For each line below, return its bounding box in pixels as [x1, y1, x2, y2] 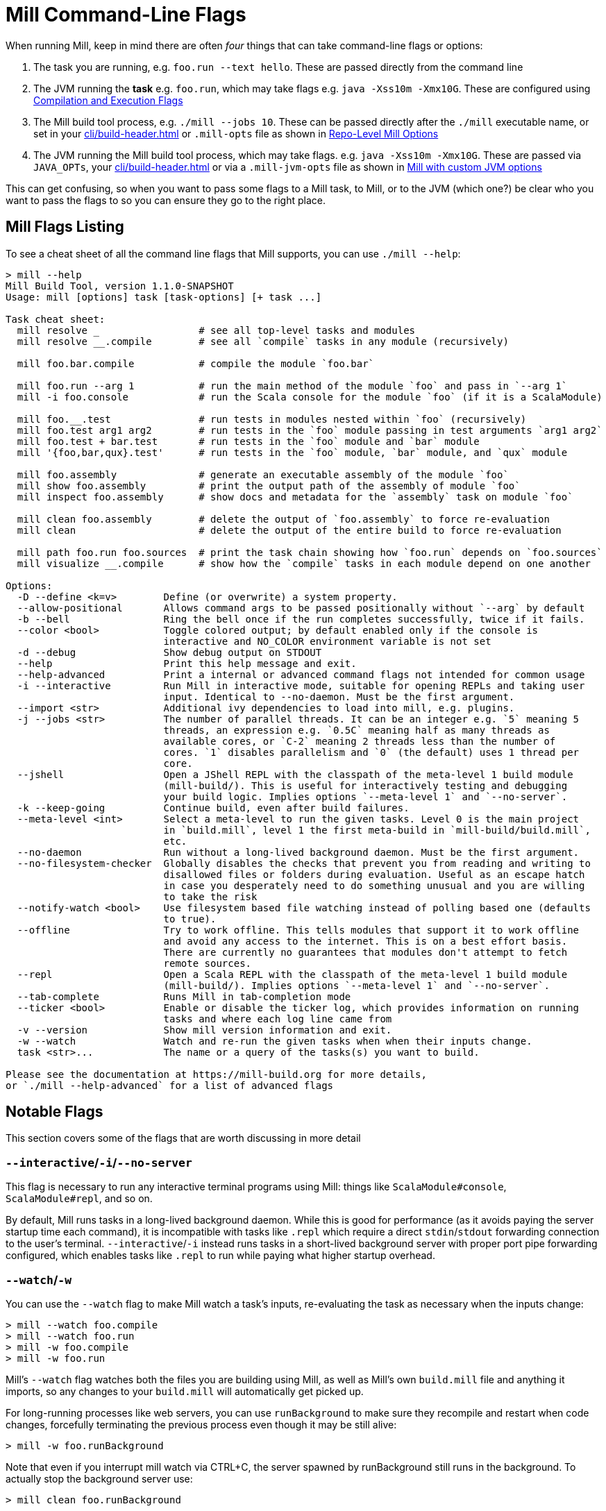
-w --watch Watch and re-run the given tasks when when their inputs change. [17, 1035, 532, 1047]
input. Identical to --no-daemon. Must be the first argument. [163, 691, 515, 702]
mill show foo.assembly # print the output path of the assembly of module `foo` [17, 480, 521, 491]
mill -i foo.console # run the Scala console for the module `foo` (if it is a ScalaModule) [17, 391, 603, 403]
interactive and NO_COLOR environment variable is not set [163, 635, 491, 647]
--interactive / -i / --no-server [6, 1155, 192, 1170]
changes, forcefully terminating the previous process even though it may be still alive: [6, 1418, 397, 1430]
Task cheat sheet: [6, 313, 106, 325]
